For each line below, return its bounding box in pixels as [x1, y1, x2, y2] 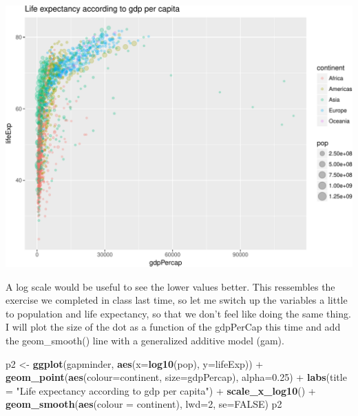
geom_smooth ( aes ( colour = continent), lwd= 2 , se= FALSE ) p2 [6, 397, 282, 411]
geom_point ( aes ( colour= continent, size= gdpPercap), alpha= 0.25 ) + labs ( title [6, 370, 347, 384]
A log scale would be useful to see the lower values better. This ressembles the [6, 279, 335, 293]
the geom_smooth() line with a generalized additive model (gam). [6, 333, 284, 347]
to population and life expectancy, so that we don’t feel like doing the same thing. [6, 306, 351, 320]
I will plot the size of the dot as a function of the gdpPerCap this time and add [6, 320, 341, 334]
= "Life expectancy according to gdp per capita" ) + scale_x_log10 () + [6, 383, 316, 397]
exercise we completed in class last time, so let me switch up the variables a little [6, 293, 348, 307]
